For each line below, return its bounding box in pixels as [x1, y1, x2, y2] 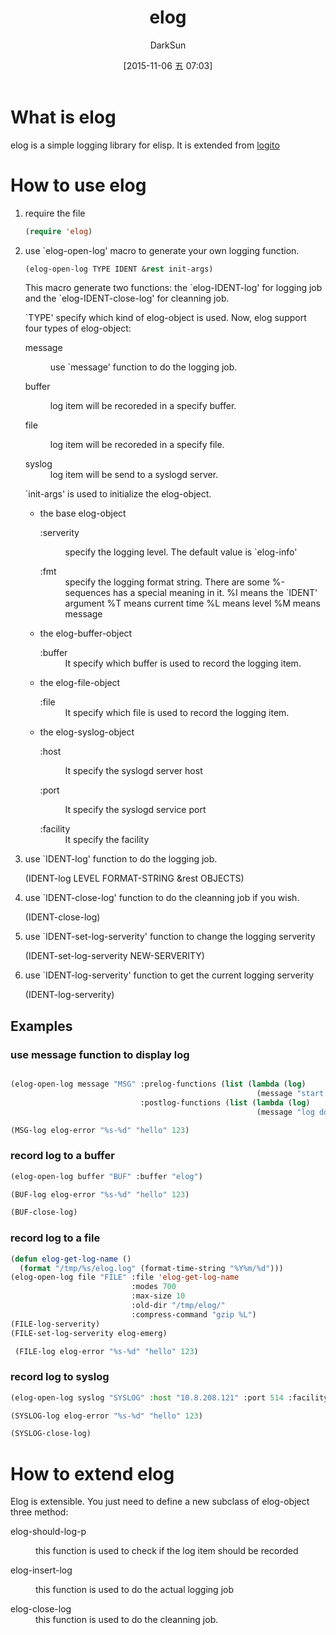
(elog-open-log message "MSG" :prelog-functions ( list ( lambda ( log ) [10, 1079, 307, 1090]
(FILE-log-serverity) [10, 1319, 101, 1329]
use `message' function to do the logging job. [49, 361, 238, 373]
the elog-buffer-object [39, 627, 133, 640]
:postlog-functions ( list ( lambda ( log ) [139, 1097, 311, 1108]
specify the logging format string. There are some [64, 576, 270, 588]
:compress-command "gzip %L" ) [131, 1309, 257, 1320]
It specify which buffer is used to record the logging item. [64, 657, 302, 670]
